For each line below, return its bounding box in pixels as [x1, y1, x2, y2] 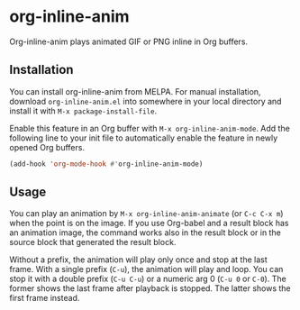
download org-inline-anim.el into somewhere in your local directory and [9, 96, 282, 106]
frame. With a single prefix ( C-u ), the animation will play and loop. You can [9, 264, 284, 275]
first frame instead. [9, 293, 80, 304]
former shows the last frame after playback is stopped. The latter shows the [9, 283, 291, 294]
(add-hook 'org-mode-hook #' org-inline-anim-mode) [9, 160, 204, 169]
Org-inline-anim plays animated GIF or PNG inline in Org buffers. [9, 36, 249, 47]
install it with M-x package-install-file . [9, 105, 158, 116]
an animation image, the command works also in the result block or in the [9, 227, 281, 238]
